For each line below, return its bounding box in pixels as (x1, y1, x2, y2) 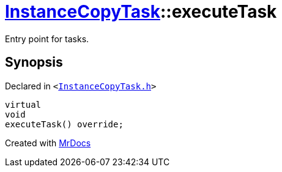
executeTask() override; (5, 119, 124, 129)
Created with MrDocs (5, 137, 91, 148)
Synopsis (5, 54, 63, 70)
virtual (5, 99, 42, 110)
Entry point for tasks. (5, 33, 89, 44)
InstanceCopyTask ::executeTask (5, 1, 277, 22)
